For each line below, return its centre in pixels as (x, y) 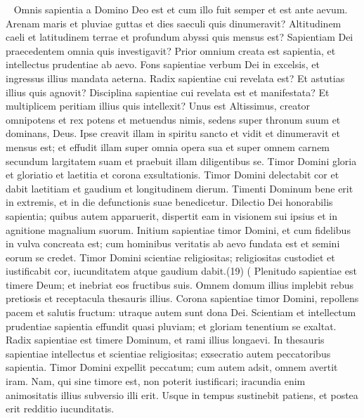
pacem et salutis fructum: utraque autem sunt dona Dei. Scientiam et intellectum (181, 312)
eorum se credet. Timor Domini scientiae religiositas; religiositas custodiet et (170, 257)
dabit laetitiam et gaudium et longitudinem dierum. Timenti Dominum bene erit (180, 188)
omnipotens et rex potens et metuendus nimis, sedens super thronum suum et (173, 119)
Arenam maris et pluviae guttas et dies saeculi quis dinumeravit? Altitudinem (174, 23)
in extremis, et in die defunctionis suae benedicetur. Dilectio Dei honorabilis (169, 202)
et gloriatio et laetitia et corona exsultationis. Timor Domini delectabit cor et (173, 175)
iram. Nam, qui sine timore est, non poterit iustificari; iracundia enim (156, 381)
